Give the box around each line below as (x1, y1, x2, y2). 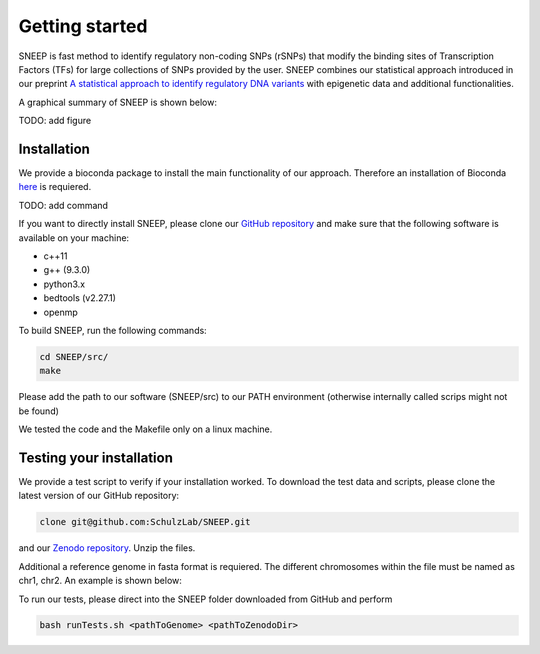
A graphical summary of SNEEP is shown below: (18, 96, 217, 108)
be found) (18, 405, 60, 417)
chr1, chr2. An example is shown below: (18, 575, 182, 587)
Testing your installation (18, 449, 174, 466)
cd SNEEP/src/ (39, 351, 109, 362)
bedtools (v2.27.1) (43, 292, 117, 304)
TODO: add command (18, 199, 109, 211)
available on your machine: (18, 231, 130, 244)
